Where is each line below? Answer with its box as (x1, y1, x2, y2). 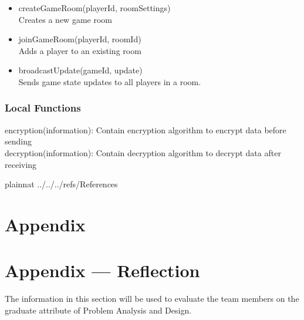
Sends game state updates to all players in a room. (18, 75, 201, 87)
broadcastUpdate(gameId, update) (18, 64, 143, 76)
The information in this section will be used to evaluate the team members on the (5, 292, 299, 305)
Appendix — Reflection (5, 258, 200, 282)
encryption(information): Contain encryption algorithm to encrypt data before (5, 123, 286, 136)
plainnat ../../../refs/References (5, 178, 118, 190)
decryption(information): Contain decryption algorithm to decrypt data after (5, 146, 281, 159)
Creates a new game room (18, 13, 112, 25)
